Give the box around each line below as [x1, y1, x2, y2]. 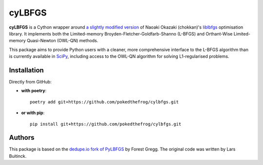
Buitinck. [9, 153, 27, 159]
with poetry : [21, 88, 47, 94]
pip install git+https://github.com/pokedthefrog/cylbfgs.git [30, 121, 182, 127]
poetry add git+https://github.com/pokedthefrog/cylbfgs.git [30, 99, 179, 104]
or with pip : [21, 110, 45, 116]
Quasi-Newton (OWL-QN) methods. [27, 38, 98, 44]
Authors [9, 133, 35, 142]
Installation [9, 66, 44, 74]
